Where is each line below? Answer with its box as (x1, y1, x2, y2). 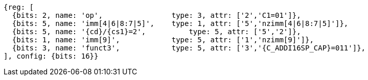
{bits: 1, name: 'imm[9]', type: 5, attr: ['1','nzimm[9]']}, (12, 36, 314, 44)
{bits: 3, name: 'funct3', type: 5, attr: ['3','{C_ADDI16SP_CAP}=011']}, (12, 44, 366, 52)
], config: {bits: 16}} (4, 52, 99, 60)
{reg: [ (4, 3, 34, 11)
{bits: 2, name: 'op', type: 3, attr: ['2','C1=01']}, (12, 11, 301, 19)
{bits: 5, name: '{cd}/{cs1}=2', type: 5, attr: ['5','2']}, (12, 28, 301, 36)
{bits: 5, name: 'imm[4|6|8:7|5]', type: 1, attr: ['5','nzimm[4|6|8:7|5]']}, (12, 19, 349, 28)
